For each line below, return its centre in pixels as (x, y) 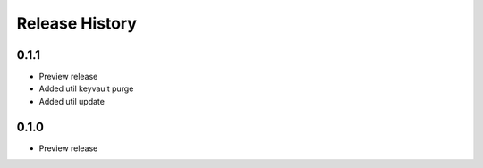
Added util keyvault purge (86, 88)
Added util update (72, 101)
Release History (77, 23)
